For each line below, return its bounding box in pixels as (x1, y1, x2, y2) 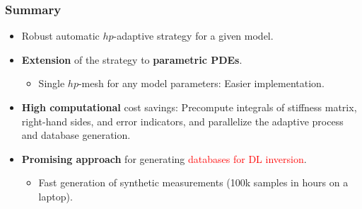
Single (38, 76, 65, 91)
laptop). (38, 188, 73, 203)
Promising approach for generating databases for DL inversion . (21, 151, 307, 166)
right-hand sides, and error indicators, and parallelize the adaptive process (21, 113, 344, 128)
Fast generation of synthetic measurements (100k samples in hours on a (38, 175, 349, 190)
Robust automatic (21, 28, 100, 43)
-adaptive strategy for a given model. (113, 28, 274, 43)
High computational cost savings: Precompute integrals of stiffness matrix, (21, 100, 357, 114)
